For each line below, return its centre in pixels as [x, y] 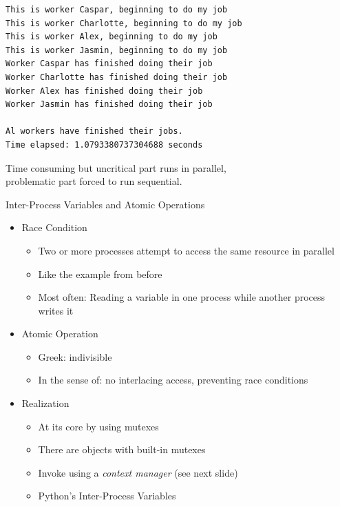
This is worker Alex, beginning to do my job [111, 37]
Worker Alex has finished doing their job [104, 91]
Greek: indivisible [75, 356]
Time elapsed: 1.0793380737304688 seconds [104, 145]
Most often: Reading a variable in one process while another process [182, 297]
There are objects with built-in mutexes [122, 449]
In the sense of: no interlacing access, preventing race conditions [173, 380]
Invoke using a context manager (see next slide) [138, 472]
